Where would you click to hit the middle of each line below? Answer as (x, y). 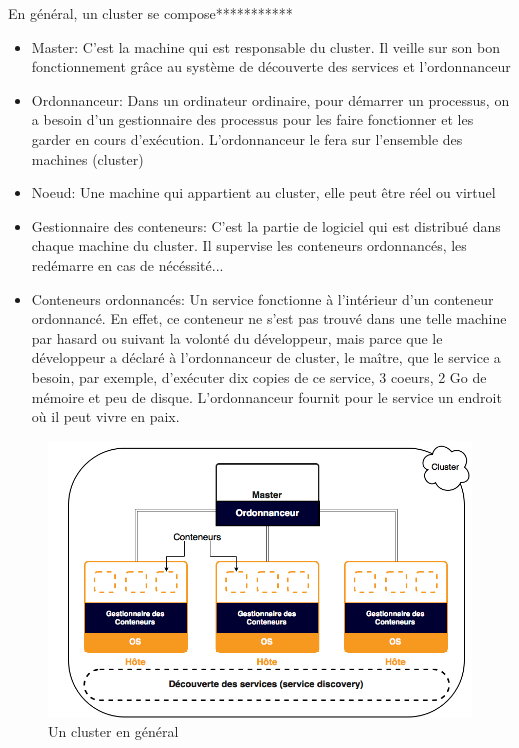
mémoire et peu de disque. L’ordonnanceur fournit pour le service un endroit (266, 396)
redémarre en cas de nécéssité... (127, 264)
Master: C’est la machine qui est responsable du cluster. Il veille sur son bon (265, 46)
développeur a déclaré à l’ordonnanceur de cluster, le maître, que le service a (266, 357)
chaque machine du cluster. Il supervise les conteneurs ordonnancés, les (249, 245)
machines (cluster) (87, 158)
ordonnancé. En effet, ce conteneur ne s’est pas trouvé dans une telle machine (269, 318)
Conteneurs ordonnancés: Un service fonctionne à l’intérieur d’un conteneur (262, 298)
